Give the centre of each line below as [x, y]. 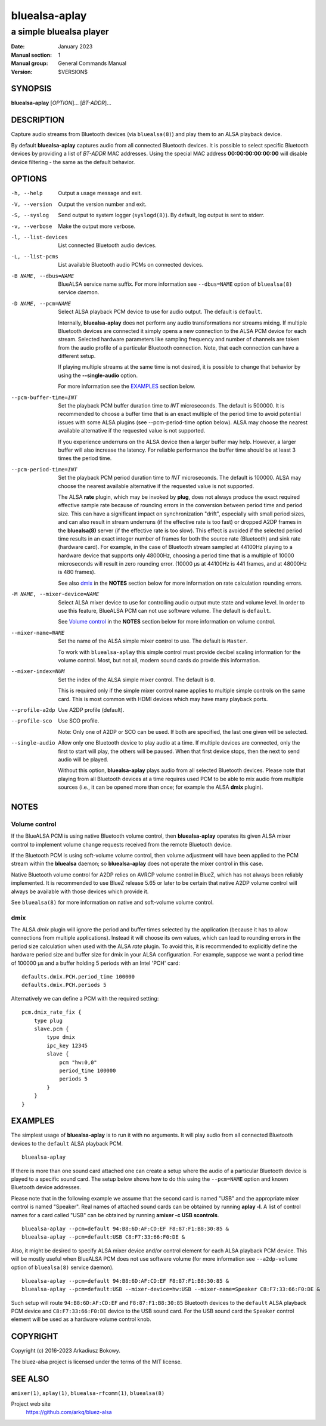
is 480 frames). [77, 572]
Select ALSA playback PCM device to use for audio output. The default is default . [160, 312]
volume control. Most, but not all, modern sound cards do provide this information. [159, 660]
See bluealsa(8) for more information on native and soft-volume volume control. [112, 902]
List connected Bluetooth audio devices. [108, 245]
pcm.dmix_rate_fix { [52, 1012]
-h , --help [27, 193]
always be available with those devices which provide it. [80, 891]
